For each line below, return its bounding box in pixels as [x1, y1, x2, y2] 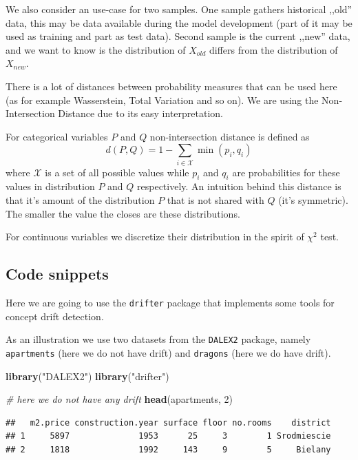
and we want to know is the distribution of [6, 42, 186, 56]
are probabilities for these [232, 165, 340, 179]
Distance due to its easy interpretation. [58, 106, 223, 121]
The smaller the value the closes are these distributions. [6, 206, 240, 220]
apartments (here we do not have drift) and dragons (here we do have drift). [6, 345, 331, 359]
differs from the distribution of [209, 42, 338, 56]
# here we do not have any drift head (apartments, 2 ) [6, 392, 233, 406]
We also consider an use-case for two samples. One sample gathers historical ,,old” [6, 2, 352, 16]
